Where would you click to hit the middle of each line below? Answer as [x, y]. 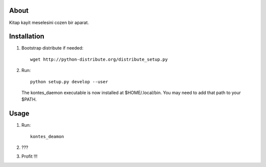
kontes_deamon [47, 136]
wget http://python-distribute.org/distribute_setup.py [99, 59]
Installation [27, 36]
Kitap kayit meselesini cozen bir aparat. [49, 23]
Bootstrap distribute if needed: [52, 48]
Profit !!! [30, 156]
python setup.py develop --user [69, 82]
